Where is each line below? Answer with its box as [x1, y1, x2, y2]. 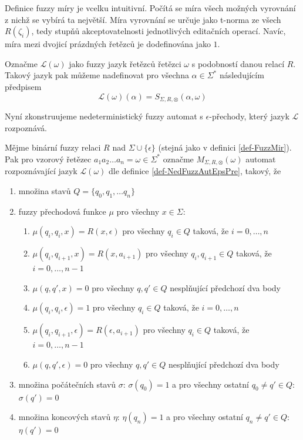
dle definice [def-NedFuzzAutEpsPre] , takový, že [109, 165, 281, 177]
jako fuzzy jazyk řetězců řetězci [69, 57, 181, 69]
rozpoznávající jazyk [5, 165, 78, 177]
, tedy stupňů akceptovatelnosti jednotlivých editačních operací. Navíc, [31, 25, 286, 37]
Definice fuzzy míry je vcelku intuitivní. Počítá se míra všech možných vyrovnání [5, 2, 296, 14]
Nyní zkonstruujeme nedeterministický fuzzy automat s [5, 110, 203, 122]
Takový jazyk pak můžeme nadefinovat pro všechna [5, 69, 189, 81]
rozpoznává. [5, 121, 47, 134]
